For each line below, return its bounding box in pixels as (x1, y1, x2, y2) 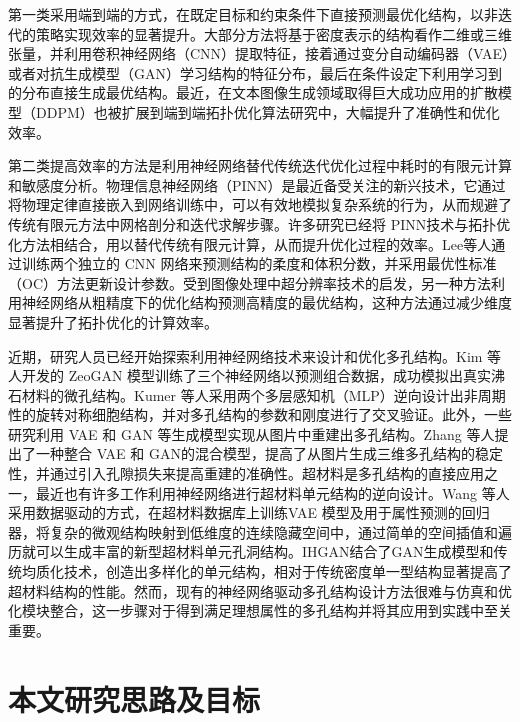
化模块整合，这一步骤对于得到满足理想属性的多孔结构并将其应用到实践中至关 (8, 600, 512, 621)
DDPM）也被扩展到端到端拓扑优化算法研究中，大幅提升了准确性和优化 (35, 101, 500, 122)
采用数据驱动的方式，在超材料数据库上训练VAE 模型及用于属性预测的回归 (8, 502, 490, 523)
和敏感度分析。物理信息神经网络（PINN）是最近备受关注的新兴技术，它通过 (8, 174, 506, 195)
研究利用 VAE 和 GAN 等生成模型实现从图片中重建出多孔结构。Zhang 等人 (8, 423, 495, 444)
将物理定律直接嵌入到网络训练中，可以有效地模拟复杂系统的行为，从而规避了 (8, 194, 512, 215)
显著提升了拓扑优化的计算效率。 (8, 311, 218, 332)
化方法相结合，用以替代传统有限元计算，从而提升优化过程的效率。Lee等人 (8, 233, 492, 254)
